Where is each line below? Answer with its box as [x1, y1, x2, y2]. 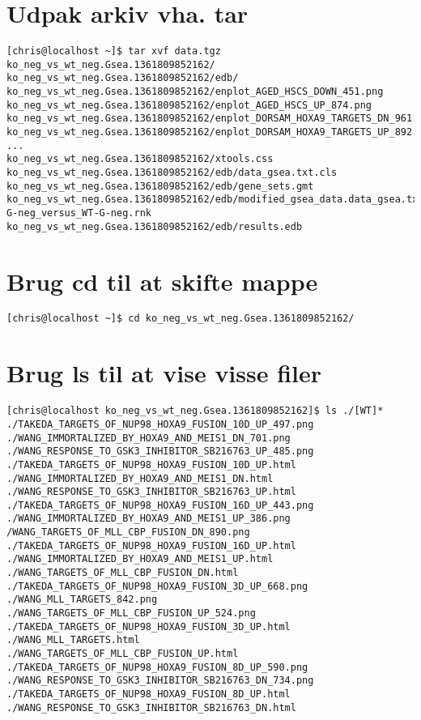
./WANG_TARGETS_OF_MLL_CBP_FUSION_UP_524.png [6, 607, 256, 620]
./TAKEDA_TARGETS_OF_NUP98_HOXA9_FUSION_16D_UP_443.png [6, 499, 314, 511]
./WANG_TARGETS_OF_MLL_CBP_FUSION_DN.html [6, 567, 239, 579]
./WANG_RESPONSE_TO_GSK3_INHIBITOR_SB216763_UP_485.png [6, 445, 314, 458]
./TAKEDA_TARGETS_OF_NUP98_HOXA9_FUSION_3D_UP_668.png [6, 580, 308, 592]
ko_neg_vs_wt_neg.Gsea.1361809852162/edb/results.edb [6, 220, 303, 232]
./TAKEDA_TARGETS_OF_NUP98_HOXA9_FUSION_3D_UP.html [6, 620, 291, 633]
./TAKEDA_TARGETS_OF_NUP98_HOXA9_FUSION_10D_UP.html [6, 458, 296, 471]
